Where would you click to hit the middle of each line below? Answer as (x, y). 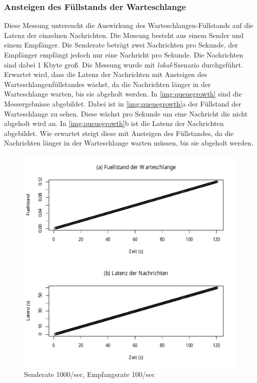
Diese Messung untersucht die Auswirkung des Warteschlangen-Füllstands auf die (129, 25)
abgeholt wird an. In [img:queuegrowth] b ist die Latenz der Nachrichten (114, 123)
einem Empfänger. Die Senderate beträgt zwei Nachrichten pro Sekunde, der (121, 45)
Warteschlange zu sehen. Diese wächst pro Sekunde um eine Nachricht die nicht (126, 113)
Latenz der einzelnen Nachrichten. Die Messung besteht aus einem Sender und (124, 35)
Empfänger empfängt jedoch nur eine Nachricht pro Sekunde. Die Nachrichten (124, 54)
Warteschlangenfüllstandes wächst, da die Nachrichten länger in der (107, 84)
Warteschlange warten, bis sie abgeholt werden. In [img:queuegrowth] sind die (123, 94)
